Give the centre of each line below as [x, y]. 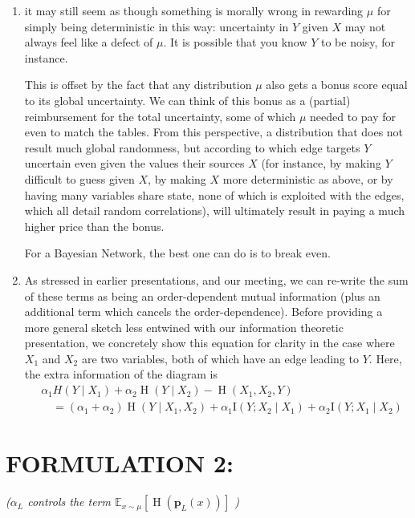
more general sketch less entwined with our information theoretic [184, 327]
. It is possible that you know [235, 42]
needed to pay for [353, 116]
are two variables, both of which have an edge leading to [220, 358]
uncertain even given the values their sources [134, 163]
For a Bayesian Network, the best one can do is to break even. [177, 253]
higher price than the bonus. [94, 226]
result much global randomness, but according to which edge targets [192, 147]
